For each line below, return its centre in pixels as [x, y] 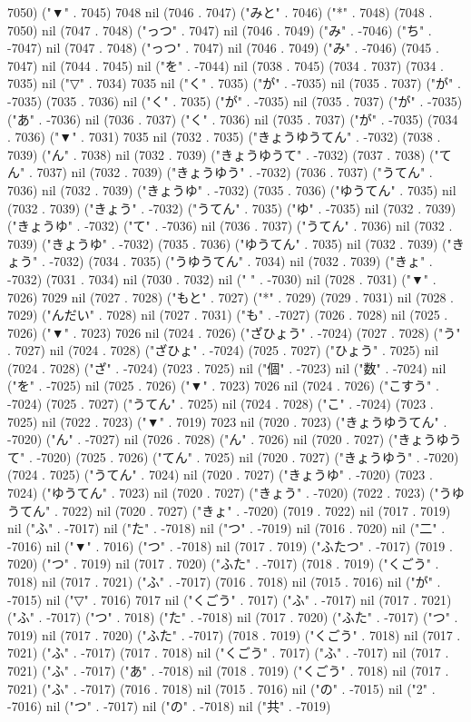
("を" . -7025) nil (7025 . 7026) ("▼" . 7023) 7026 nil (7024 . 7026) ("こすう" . [223, 386]
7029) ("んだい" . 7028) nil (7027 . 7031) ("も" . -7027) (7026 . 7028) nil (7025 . [228, 315]
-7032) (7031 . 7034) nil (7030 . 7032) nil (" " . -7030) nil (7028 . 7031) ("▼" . [222, 278]
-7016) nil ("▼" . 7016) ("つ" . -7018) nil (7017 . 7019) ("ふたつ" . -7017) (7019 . [230, 545]
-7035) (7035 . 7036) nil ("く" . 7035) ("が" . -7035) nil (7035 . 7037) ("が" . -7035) [235, 100]
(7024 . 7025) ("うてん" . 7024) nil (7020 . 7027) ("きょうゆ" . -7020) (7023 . [220, 475]
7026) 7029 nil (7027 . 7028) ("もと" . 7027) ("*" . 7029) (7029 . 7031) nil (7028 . [231, 297]
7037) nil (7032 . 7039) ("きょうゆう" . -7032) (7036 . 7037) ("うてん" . [235, 172]
